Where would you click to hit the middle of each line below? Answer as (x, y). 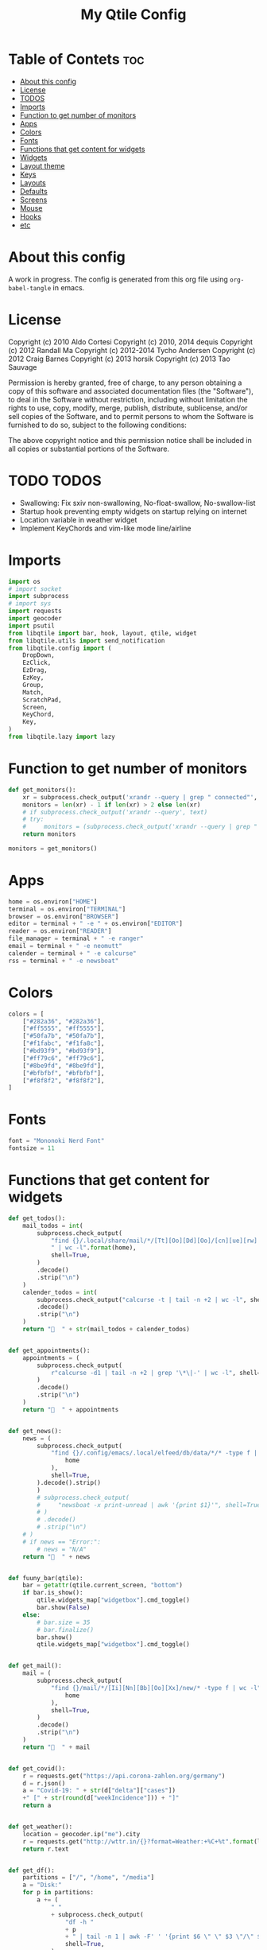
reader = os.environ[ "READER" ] (60, 931)
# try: (33, 820)
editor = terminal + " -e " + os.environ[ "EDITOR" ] (95, 924)
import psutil (32, 626)
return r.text (46, 1849)
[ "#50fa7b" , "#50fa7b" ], (64, 1036)
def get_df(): (32, 1870)
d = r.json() (44, 1783)
